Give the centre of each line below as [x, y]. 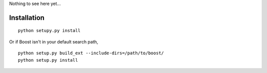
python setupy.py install [49, 31]
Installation [27, 18]
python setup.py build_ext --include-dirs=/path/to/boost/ [91, 53]
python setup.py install [48, 60]
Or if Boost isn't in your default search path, [54, 41]
